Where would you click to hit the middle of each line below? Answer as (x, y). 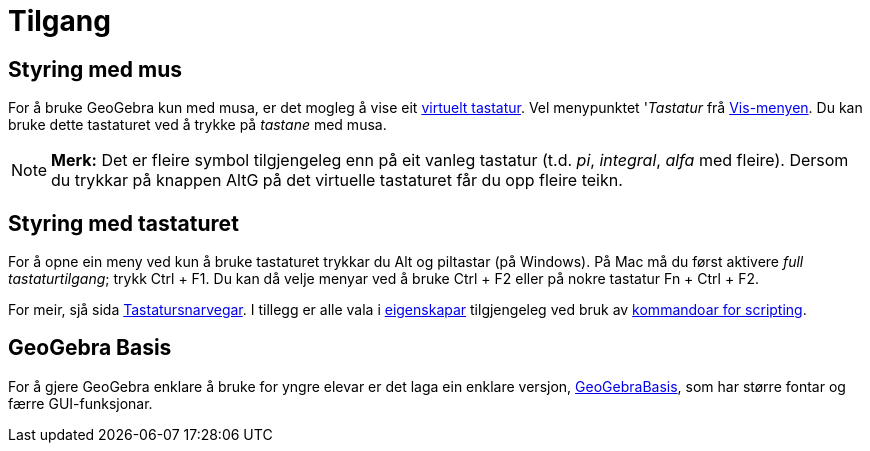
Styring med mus (95, 69)
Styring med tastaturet (123, 223)
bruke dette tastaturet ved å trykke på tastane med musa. (197, 125)
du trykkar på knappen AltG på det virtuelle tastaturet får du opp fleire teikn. (337, 180)
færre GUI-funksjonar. (80, 403)
